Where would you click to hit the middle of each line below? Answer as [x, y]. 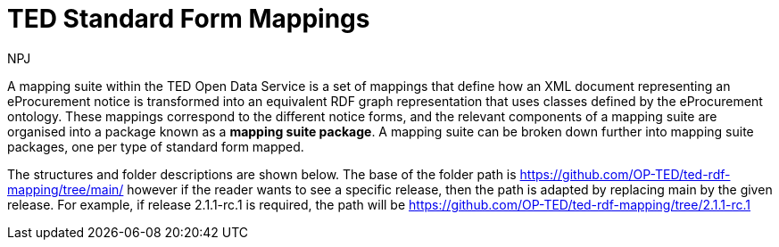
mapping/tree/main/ [66, 189]
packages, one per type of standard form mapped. [156, 146]
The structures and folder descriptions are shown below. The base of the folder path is [262, 174]
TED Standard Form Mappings [189, 19]
